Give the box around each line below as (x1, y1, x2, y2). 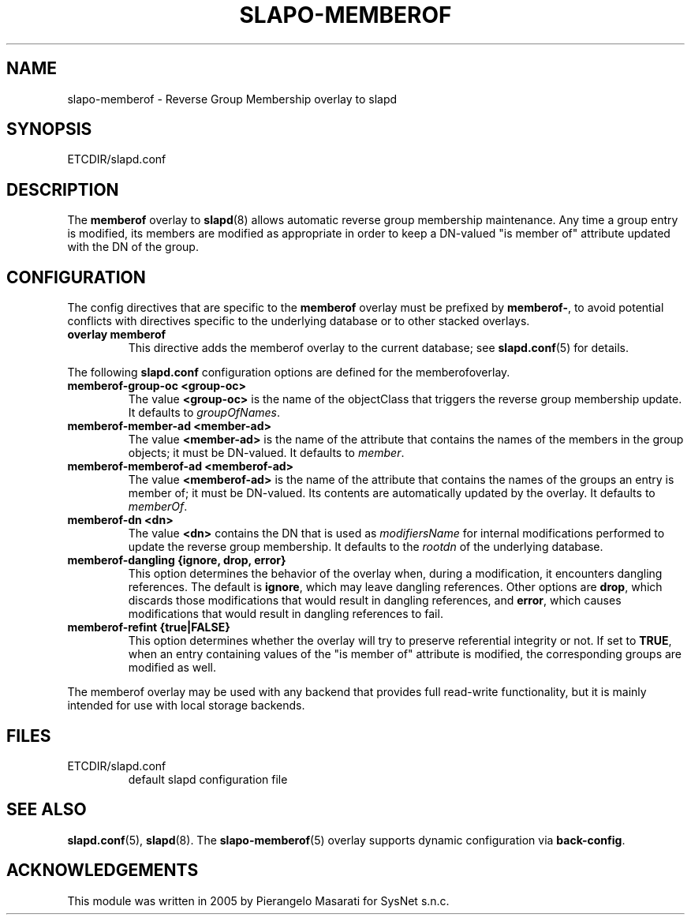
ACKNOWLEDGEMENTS (6, 860, 199, 881)
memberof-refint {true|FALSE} (67, 620, 230, 635)
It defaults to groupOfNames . (128, 406, 280, 420)
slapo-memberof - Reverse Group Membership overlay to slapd (67, 92, 398, 106)
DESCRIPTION (6, 179, 119, 200)
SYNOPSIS (6, 119, 92, 140)
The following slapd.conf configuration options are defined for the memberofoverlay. (67, 365, 510, 380)
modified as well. (128, 661, 217, 675)
